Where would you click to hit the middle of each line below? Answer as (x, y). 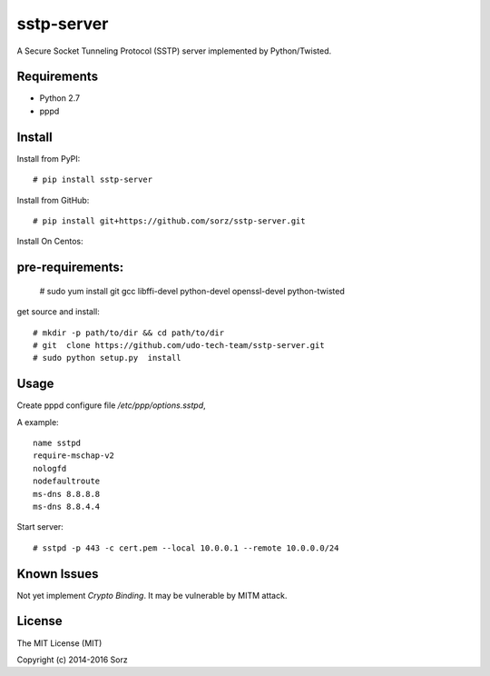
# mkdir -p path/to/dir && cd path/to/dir (129, 333)
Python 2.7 (60, 98)
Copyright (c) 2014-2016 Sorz (72, 660)
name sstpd (57, 442)
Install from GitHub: (53, 200)
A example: (38, 422)
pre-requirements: (70, 268)
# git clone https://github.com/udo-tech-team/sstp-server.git (179, 345)
